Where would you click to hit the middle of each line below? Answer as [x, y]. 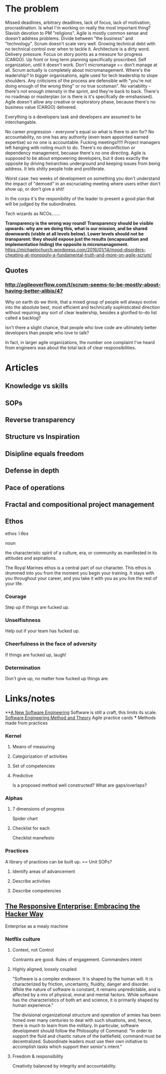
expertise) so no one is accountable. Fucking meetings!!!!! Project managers [83, 142]
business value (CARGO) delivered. [41, 107]
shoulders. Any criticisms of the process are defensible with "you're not [78, 81]
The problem [32, 9]
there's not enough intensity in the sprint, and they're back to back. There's [82, 91]
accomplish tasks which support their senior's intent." [67, 1047]
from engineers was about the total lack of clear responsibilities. [71, 348]
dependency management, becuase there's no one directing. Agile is [76, 153]
